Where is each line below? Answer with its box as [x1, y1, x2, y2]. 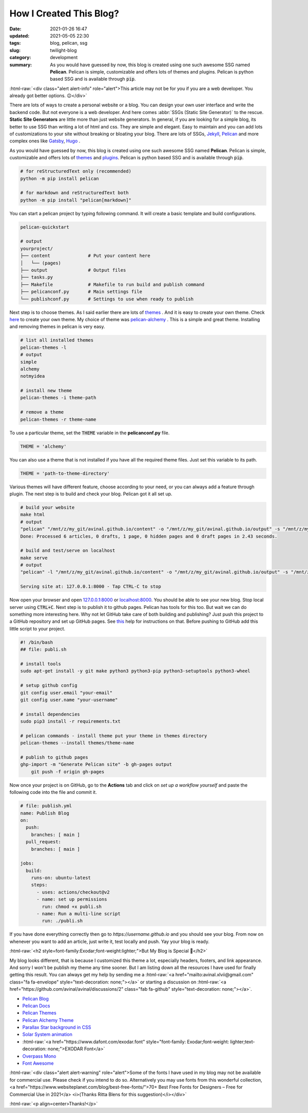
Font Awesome [22, 1060, 54, 1066]
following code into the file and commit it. [9, 789, 97, 795]
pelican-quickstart [20, 224, 69, 230]
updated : [9, 32, 30, 39]
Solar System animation [22, 1031, 73, 1037]
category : [9, 54, 31, 61]
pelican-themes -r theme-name [20, 416, 97, 422]
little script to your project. [9, 625, 66, 632]
